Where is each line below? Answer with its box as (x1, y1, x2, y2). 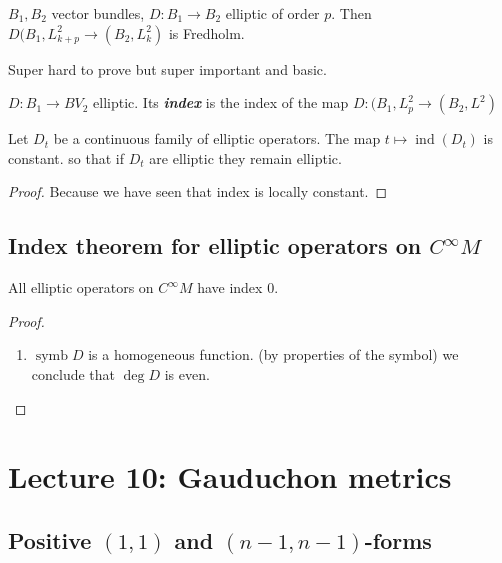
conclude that (31, 363, 116, 384)
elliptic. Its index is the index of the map (93, 92, 349, 113)
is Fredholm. (168, 22, 245, 43)
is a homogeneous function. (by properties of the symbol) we (88, 344, 459, 365)
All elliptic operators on (8, 277, 154, 298)
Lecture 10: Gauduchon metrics (8, 456, 452, 497)
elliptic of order (225, 3, 320, 23)
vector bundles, (51, 3, 145, 23)
